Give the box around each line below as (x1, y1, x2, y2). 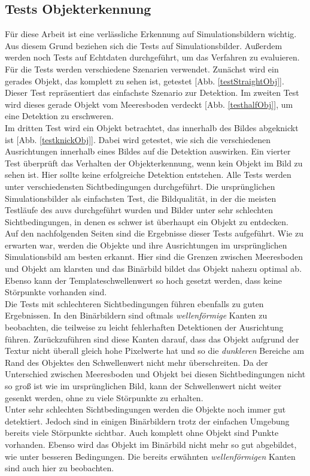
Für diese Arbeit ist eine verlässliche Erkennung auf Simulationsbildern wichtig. (5, 28, 297, 40)
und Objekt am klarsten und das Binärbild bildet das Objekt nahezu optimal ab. (5, 262, 302, 275)
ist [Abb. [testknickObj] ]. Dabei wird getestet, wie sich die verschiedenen (5, 133, 271, 145)
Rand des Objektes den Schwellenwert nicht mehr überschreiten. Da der (5, 356, 268, 368)
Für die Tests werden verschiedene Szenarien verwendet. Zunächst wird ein (5, 62, 279, 75)
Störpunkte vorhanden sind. (5, 286, 107, 298)
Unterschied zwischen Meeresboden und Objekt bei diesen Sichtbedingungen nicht (5, 368, 306, 380)
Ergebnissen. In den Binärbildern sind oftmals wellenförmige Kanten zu (5, 309, 268, 322)
